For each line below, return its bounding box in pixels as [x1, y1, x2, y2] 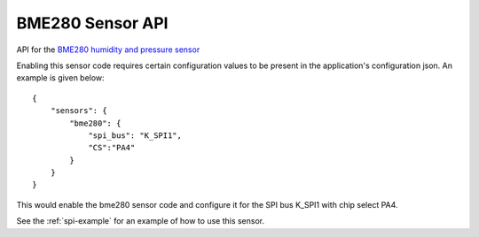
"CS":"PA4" [88, 142, 136, 153]
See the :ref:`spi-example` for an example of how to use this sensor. [16, 216, 265, 226]
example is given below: [16, 73, 106, 83]
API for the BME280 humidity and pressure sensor [16, 44, 200, 55]
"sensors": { [50, 106, 107, 116]
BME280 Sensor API [16, 13, 169, 33]
